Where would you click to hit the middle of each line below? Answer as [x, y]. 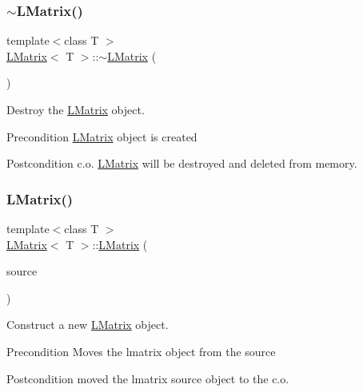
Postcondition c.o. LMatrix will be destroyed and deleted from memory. [182, 163]
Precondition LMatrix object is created [102, 136]
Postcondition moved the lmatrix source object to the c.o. [148, 378]
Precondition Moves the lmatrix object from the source [141, 351]
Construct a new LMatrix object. [88, 325]
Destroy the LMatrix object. [76, 109]
